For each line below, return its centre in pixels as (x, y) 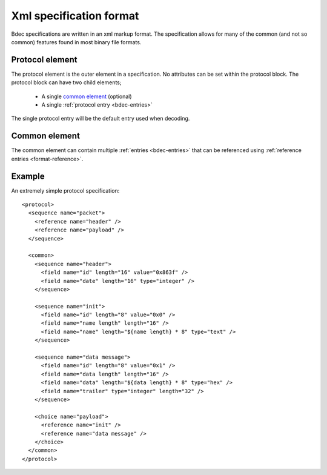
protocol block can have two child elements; (66, 82)
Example (28, 176)
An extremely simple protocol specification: (65, 190)
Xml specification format (75, 16)
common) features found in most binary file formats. (76, 42)
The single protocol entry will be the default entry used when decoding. (101, 119)
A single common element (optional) (87, 96)
